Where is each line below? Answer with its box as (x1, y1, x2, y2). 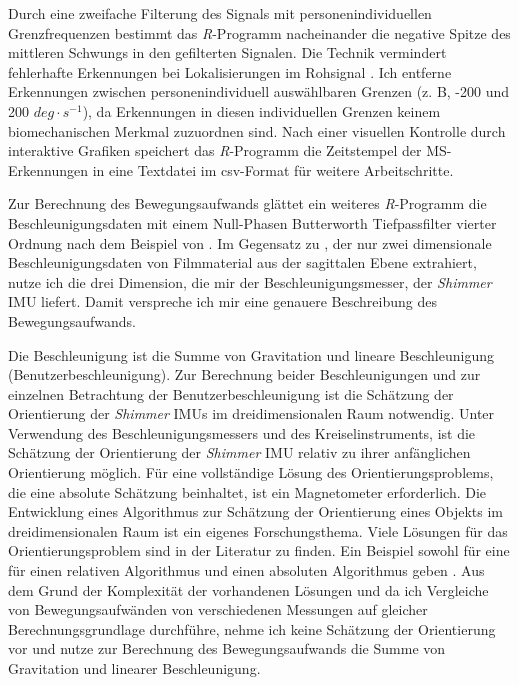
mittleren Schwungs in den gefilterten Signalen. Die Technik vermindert (8, 42, 447, 63)
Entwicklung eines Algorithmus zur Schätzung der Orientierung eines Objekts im (8, 501, 503, 522)
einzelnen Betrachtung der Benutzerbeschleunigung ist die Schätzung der (8, 383, 454, 404)
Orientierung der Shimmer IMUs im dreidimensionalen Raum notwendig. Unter (8, 403, 495, 424)
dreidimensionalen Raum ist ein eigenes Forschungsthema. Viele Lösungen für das (8, 520, 508, 541)
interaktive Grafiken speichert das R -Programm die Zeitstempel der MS (8, 140, 447, 161)
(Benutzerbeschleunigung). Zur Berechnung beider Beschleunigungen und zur (8, 364, 481, 385)
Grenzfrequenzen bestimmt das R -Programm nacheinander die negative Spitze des (8, 22, 511, 43)
